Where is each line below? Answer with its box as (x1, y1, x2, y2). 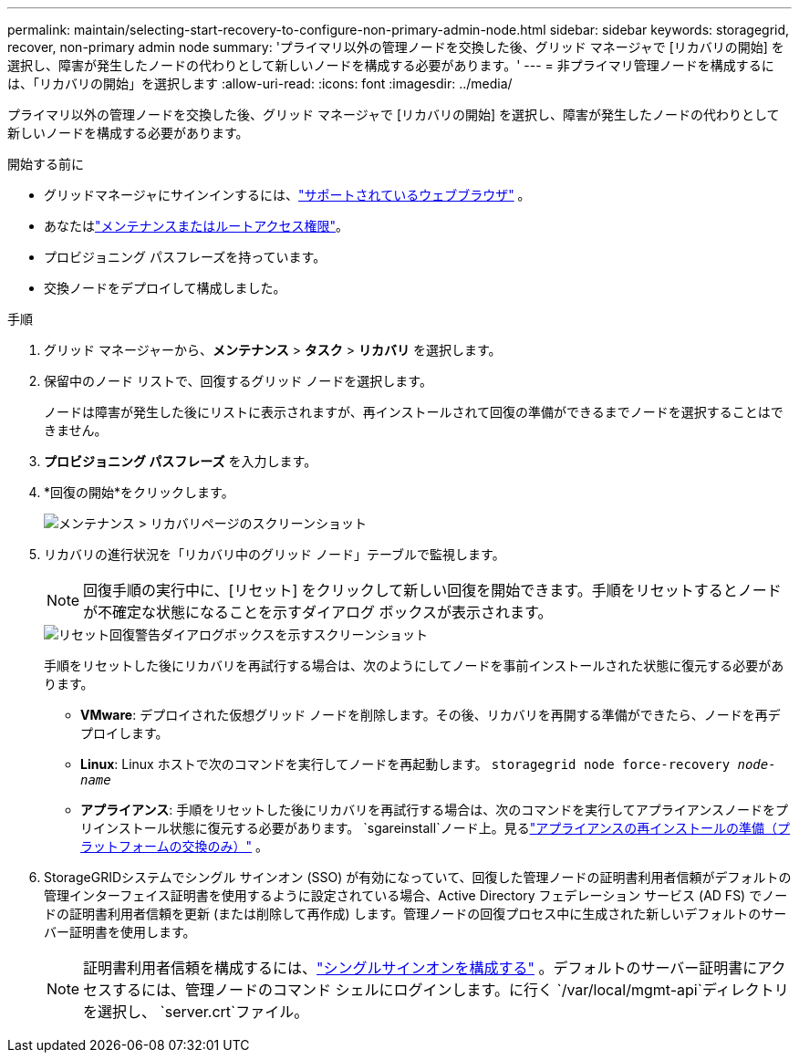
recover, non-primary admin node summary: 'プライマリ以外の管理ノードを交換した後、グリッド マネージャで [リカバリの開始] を (7, 39, 784, 55)
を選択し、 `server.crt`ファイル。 (83, 1003, 309, 1021)
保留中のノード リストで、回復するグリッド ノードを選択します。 (44, 373, 432, 389)
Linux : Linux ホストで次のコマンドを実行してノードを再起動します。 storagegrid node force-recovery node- (80, 756, 776, 772)
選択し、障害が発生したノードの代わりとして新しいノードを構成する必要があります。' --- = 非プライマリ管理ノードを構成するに (7, 57, 774, 73)
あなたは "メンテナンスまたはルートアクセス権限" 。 (44, 218, 349, 234)
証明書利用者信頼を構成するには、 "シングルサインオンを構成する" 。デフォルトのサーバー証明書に (83, 959, 758, 977)
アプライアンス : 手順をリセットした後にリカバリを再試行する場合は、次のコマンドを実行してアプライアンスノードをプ (80, 802, 788, 817)
